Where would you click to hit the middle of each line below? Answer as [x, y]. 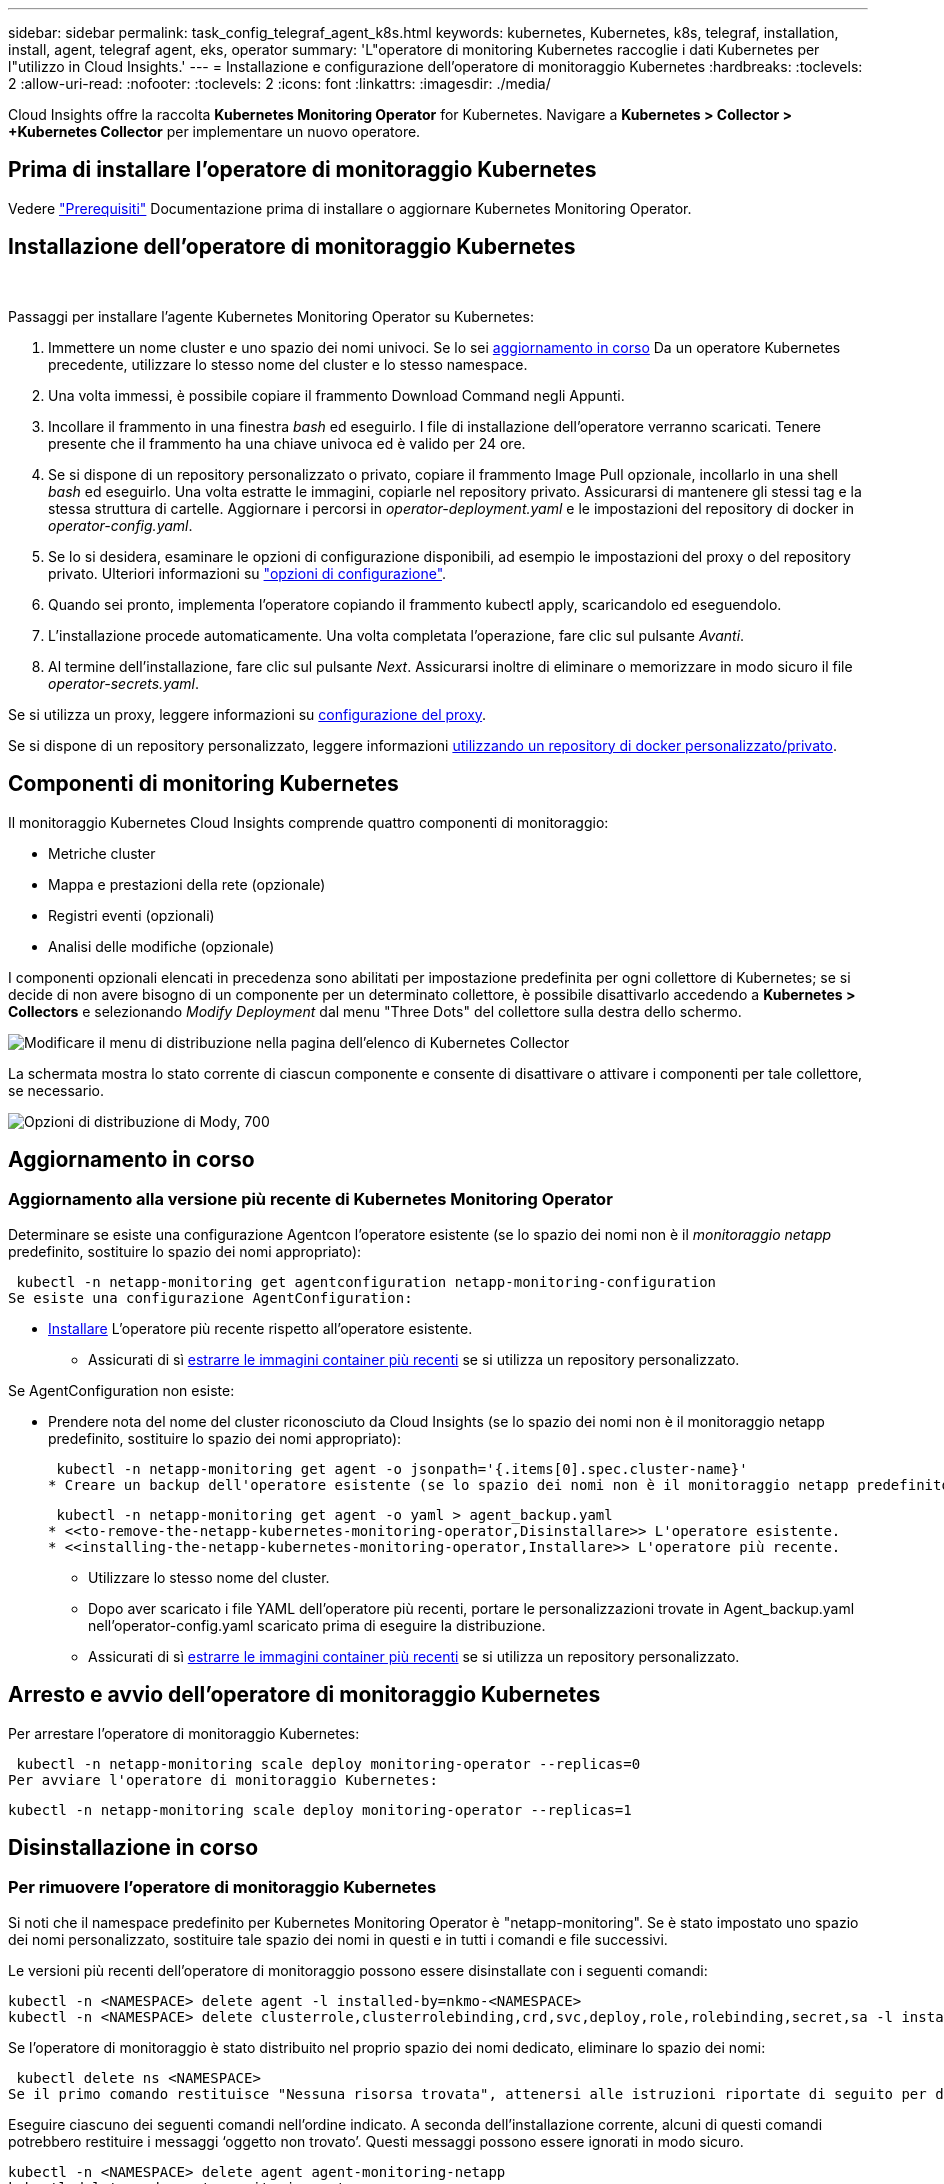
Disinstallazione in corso [133, 1848]
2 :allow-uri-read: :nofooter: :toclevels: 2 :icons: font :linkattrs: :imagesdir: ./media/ [279, 83]
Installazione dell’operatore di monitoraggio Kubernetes [292, 247]
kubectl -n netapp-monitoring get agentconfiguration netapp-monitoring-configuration [366, 1281]
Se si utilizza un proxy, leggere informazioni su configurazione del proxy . [247, 714]
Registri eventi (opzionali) [131, 915]
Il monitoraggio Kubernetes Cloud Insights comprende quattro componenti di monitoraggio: [308, 822]
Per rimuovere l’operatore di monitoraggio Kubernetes [222, 1887]
